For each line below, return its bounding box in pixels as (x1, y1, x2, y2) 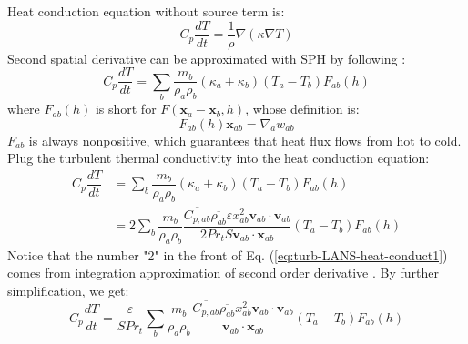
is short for (95, 99, 157, 118)
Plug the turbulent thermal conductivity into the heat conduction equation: (7, 148, 430, 167)
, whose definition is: (245, 99, 360, 118)
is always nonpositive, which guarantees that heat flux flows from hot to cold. (28, 130, 462, 149)
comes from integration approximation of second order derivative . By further (7, 263, 439, 282)
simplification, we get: (7, 280, 129, 299)
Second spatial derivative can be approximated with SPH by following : (7, 48, 406, 67)
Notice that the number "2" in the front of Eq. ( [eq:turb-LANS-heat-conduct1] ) (7, 245, 448, 264)
